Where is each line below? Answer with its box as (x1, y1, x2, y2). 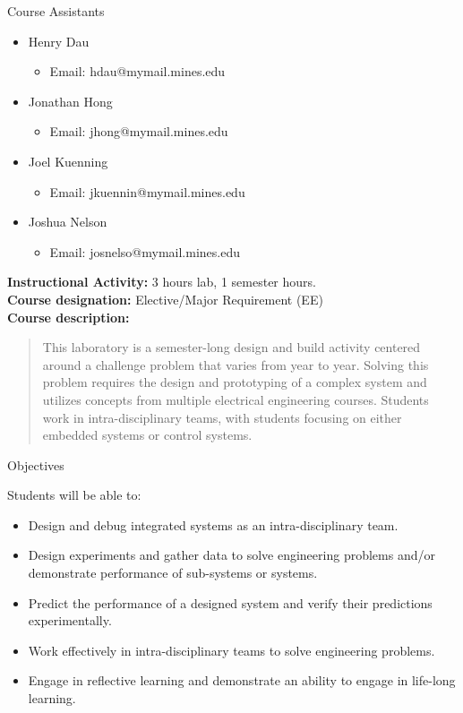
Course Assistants (7, 2, 105, 20)
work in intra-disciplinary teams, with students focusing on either (42, 408, 402, 426)
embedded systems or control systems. (42, 425, 253, 444)
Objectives (7, 455, 64, 474)
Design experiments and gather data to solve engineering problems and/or (28, 545, 435, 564)
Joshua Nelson (28, 212, 107, 231)
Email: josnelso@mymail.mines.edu (49, 242, 240, 261)
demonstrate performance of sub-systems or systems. (28, 563, 318, 582)
